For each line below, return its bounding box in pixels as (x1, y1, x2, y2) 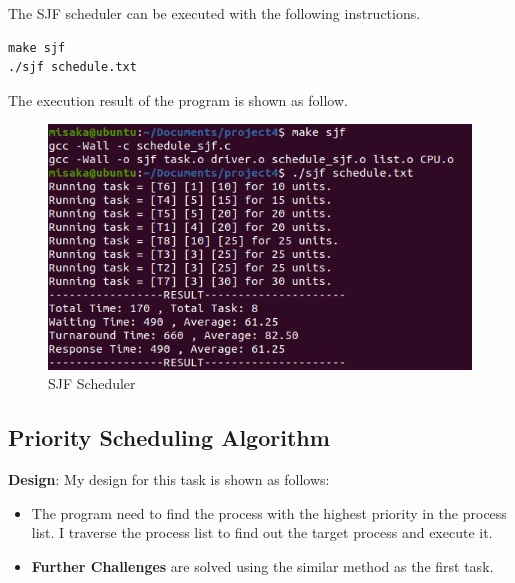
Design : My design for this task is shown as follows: (8, 469, 330, 490)
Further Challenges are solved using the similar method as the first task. (31, 555, 494, 576)
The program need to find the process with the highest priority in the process (31, 502, 507, 523)
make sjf (8, 40, 66, 55)
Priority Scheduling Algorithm (8, 422, 330, 453)
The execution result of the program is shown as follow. (8, 89, 348, 110)
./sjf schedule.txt (8, 60, 137, 75)
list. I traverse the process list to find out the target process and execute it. (31, 522, 493, 543)
